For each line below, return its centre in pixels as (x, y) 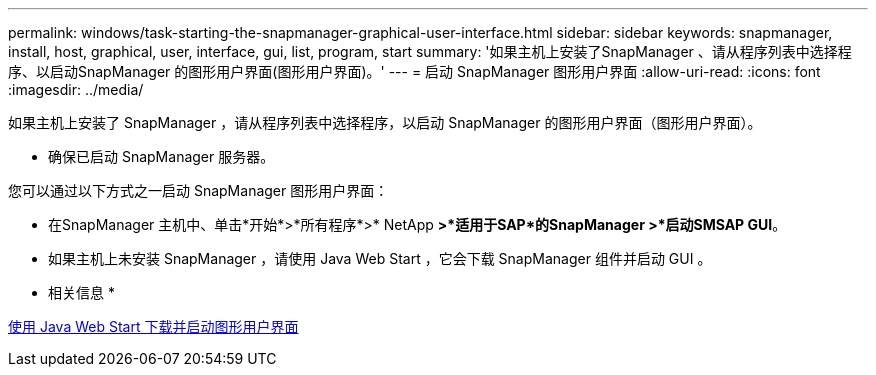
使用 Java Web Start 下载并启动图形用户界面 (153, 326)
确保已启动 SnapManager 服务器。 (161, 156)
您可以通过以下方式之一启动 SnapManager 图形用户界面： (198, 190)
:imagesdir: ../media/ (76, 89)
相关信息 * (81, 292)
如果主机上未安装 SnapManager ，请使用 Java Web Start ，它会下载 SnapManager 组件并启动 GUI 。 (380, 258)
